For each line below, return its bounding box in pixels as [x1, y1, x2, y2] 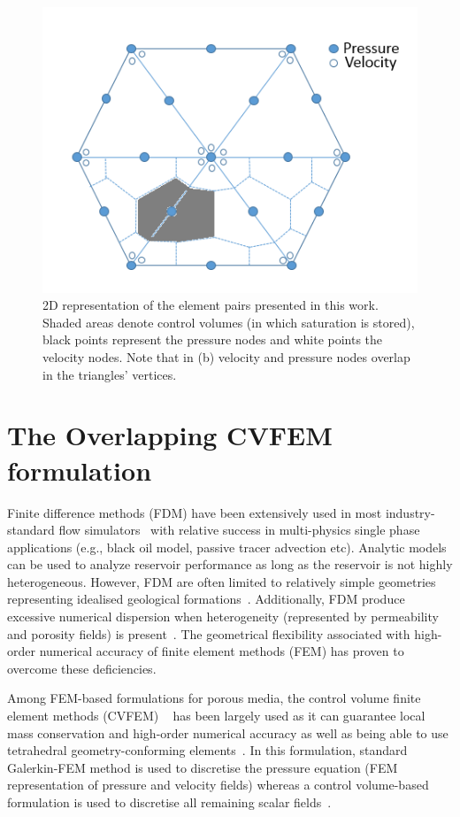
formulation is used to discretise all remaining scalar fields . [7, 793, 332, 812]
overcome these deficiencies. [7, 659, 157, 677]
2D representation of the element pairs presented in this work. [42, 296, 379, 314]
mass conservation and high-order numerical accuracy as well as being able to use [7, 723, 448, 742]
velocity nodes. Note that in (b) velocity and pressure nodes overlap [42, 348, 410, 366]
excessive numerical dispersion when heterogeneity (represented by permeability [7, 607, 439, 626]
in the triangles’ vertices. [42, 365, 177, 383]
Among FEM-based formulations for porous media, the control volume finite [7, 689, 421, 707]
